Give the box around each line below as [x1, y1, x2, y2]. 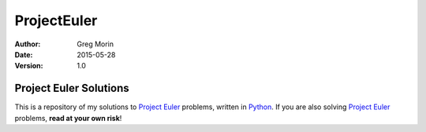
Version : [14, 61, 43, 71]
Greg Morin [77, 39, 114, 49]
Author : [14, 39, 41, 49]
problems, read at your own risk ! [14, 113, 122, 123]
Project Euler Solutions [14, 82, 129, 95]
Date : [14, 49, 33, 59]
